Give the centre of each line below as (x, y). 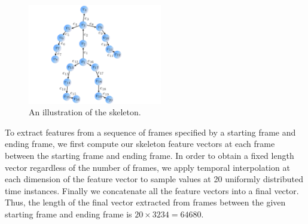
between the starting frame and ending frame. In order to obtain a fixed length (150, 155)
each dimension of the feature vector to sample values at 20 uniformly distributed (154, 179)
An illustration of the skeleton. (85, 112)
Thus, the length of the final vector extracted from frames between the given (145, 202)
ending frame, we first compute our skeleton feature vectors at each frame (140, 144)
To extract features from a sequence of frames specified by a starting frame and (150, 132)
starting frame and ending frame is (68, 214)
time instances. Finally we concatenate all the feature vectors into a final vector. (152, 190)
